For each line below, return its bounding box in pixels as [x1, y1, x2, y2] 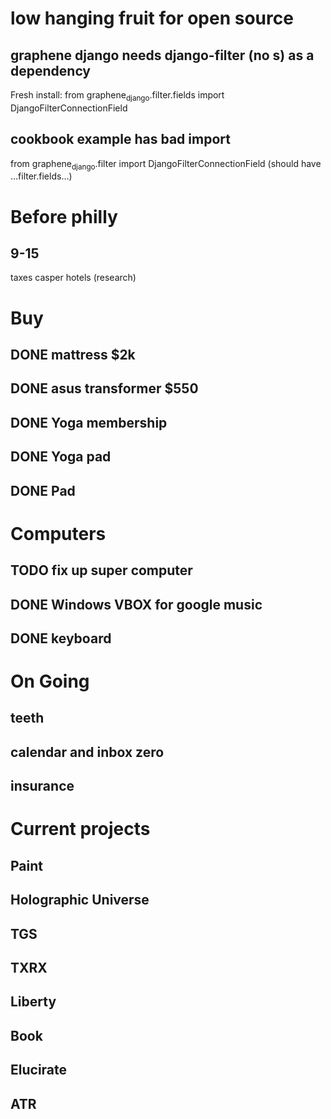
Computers [10, 522, 107, 545]
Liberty [10, 993, 57, 1011]
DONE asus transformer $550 [10, 380, 199, 397]
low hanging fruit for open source [10, 7, 294, 30]
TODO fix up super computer [10, 562, 193, 579]
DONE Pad [10, 482, 76, 499]
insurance [10, 778, 75, 795]
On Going [10, 670, 90, 693]
